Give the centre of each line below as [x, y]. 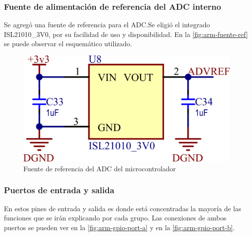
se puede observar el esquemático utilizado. [68, 44]
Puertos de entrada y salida [59, 190]
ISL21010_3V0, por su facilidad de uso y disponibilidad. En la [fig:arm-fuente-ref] [126, 34]
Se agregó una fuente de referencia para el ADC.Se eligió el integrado [107, 25]
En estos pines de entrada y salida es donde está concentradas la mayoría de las [123, 208]
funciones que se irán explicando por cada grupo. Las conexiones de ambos [115, 218]
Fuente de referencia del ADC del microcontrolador [100, 168]
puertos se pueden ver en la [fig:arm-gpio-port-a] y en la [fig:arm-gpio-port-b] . [119, 227]
